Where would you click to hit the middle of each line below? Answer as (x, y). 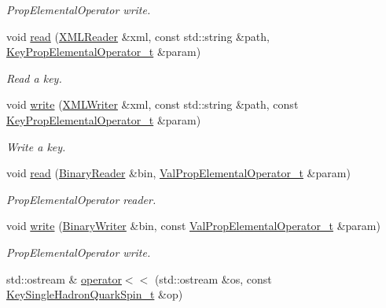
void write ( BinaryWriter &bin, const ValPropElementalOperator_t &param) (193, 226)
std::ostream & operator (64, 278)
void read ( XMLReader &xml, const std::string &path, (138, 36)
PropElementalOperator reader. (81, 199)
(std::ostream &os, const (213, 278)
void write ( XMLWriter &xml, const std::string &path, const (153, 104)
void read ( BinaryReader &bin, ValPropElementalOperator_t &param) (178, 173)
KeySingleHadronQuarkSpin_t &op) (95, 294)
